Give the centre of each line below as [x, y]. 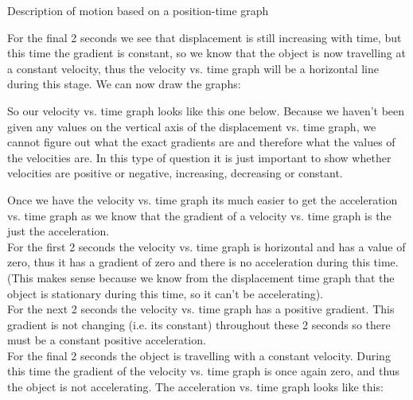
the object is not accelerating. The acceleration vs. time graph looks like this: [195, 387]
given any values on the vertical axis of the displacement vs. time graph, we [192, 126]
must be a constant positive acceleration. [107, 340]
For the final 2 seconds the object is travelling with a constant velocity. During [199, 355]
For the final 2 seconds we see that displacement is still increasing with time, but [205, 37]
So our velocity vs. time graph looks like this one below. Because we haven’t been [206, 110]
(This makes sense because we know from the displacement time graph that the [201, 277]
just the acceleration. [58, 231]
